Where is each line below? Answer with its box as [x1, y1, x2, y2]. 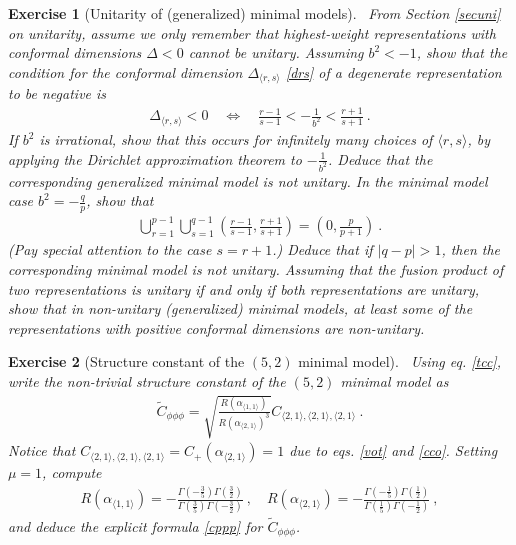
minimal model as [340, 371, 449, 392]
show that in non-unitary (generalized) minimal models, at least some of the [8, 298, 473, 319]
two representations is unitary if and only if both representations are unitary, [8, 278, 480, 299]
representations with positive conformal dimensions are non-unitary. [8, 317, 425, 338]
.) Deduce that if [272, 239, 373, 260]
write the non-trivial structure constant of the [8, 371, 286, 392]
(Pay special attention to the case [8, 239, 212, 260]
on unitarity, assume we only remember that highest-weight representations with [8, 22, 496, 43]
